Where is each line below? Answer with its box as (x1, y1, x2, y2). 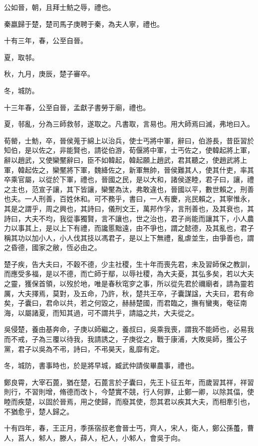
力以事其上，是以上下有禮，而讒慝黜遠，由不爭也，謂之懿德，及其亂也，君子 (4, 223, 254, 233)
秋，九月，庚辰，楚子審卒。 (4, 68, 94, 79)
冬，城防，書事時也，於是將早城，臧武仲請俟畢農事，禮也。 (4, 360, 198, 371)
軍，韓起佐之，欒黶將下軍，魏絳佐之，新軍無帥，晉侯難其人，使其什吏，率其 (4, 164, 254, 175)
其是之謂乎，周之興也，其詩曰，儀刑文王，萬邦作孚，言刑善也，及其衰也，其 (4, 203, 254, 213)
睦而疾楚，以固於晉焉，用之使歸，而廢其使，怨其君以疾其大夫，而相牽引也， (4, 396, 254, 406)
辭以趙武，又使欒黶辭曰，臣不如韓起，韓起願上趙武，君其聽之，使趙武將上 (4, 154, 247, 165)
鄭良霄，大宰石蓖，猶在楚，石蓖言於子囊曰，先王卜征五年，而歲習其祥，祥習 (4, 377, 254, 387)
